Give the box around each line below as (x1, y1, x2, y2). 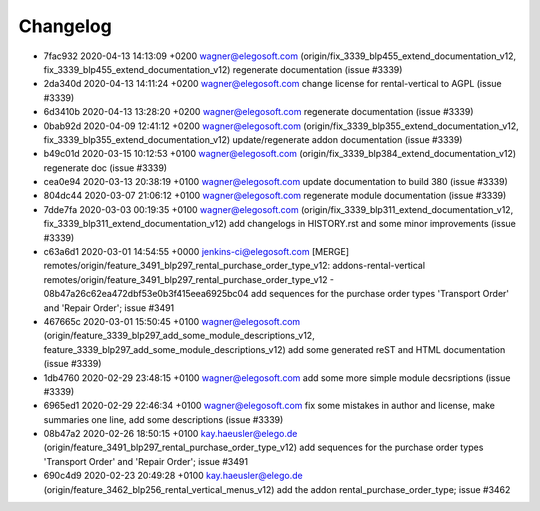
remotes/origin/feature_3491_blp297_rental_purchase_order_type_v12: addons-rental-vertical (43, 260, 425, 272)
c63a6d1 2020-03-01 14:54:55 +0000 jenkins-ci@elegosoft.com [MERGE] (43, 246, 350, 258)
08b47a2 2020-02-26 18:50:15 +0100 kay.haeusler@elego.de (43, 428, 298, 440)
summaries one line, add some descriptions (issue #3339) (43, 413, 284, 425)
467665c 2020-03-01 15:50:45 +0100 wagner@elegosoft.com (43, 315, 301, 327)
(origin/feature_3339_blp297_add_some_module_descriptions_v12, (43, 330, 315, 342)
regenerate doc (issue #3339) (43, 161, 168, 174)
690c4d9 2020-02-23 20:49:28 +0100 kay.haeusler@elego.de (43, 470, 304, 482)
